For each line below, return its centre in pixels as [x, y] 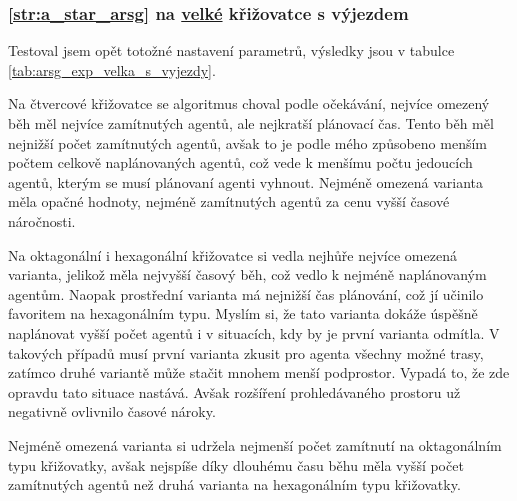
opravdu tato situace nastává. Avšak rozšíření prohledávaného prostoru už [234, 391]
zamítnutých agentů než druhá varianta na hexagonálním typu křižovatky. [234, 484]
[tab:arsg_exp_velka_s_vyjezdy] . [112, 69]
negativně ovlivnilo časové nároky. [112, 411]
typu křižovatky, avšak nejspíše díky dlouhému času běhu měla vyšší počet [236, 464]
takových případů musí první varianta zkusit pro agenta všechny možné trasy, [246, 352]
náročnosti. [42, 220]
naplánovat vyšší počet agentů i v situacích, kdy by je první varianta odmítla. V [254, 332]
